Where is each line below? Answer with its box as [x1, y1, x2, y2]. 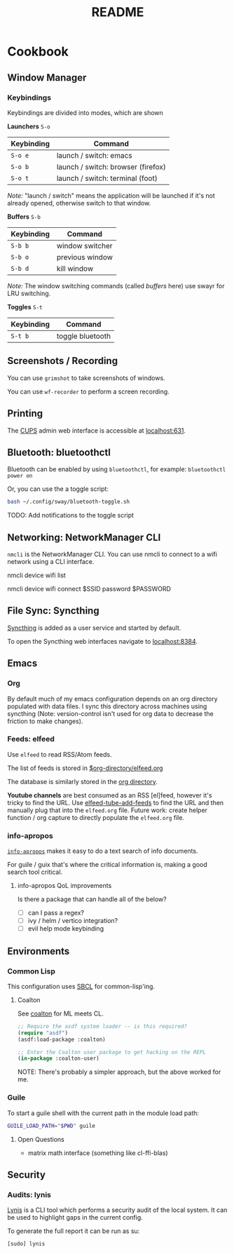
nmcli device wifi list [7, 571, 67, 579]
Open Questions [17, 1135, 65, 1143]
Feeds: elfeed [7, 734, 55, 744]
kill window [56, 264, 93, 274]
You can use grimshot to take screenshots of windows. [7, 373, 166, 382]
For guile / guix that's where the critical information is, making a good [7, 861, 208, 869]
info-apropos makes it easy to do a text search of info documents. [7, 847, 198, 856]
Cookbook [7, 43, 69, 60]
